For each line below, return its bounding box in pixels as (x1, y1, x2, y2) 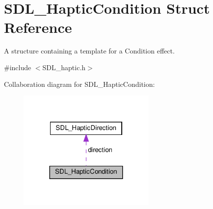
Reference (4, 17, 72, 37)
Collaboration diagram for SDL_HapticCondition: (4, 78, 155, 89)
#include (4, 62, 31, 72)
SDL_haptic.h (42, 62, 86, 72)
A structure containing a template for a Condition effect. (4, 46, 175, 56)
